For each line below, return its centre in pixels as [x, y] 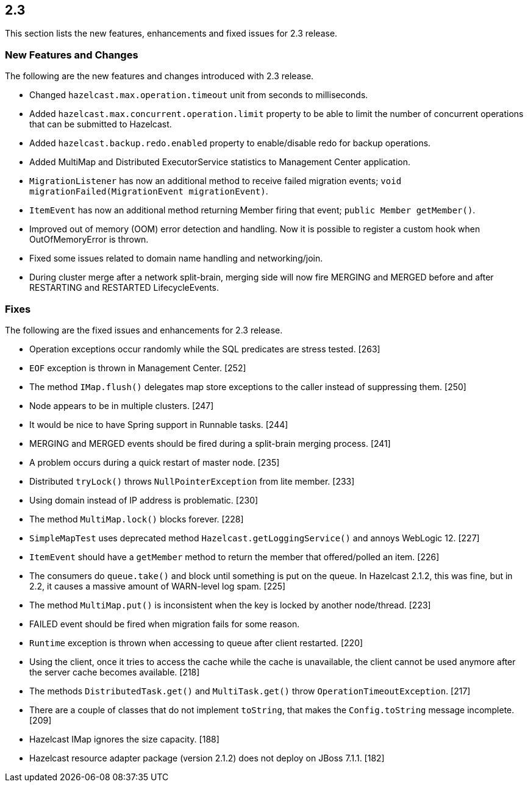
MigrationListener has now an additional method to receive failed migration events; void [216, 181]
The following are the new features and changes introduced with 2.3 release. [159, 76]
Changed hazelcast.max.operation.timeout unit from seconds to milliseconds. [199, 95]
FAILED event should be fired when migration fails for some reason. [165, 624]
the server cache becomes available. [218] [115, 672]
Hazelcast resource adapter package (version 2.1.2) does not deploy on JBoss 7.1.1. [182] [207, 758]
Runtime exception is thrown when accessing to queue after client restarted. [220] [196, 643]
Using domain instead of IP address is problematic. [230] [144, 500]
